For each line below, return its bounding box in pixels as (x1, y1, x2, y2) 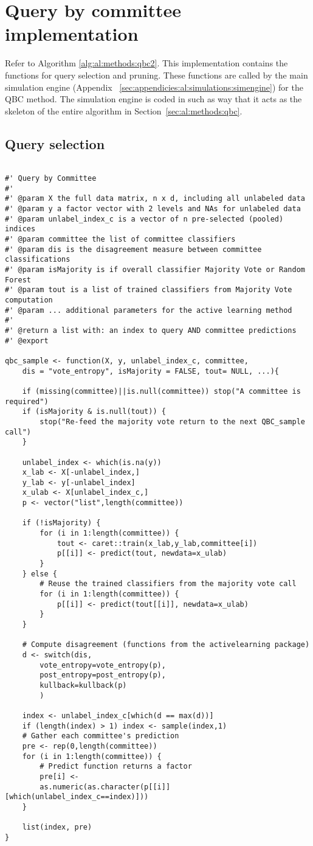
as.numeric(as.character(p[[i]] (40, 782, 171, 791)
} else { (22, 569, 57, 578)
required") (5, 397, 49, 406)
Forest (5, 275, 31, 284)
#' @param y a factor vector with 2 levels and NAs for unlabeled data (5, 205, 301, 214)
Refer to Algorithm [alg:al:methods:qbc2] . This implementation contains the (5, 57, 288, 69)
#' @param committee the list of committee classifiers (5, 235, 236, 244)
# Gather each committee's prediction (22, 732, 179, 741)
